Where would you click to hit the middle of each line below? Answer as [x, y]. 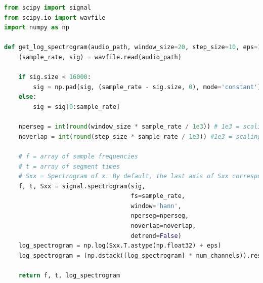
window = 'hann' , [156, 206]
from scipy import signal [48, 8]
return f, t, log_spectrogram [69, 276]
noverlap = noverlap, [163, 226]
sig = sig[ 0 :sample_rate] [77, 107]
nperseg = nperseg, [160, 216]
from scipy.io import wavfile [55, 17]
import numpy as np [37, 28]
